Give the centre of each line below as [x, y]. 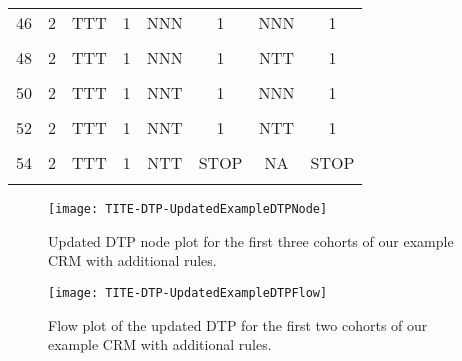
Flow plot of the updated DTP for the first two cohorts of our [238, 324]
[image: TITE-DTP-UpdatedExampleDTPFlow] [188, 292]
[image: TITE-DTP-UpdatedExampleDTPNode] [188, 209]
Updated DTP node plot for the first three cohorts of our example [251, 240]
